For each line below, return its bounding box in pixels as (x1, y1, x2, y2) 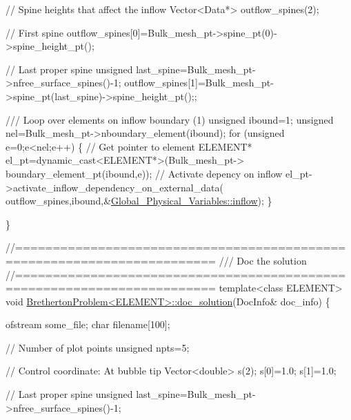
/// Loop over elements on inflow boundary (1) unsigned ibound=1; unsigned (6, 112, 334, 126)
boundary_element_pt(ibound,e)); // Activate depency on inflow (6, 166, 283, 180)
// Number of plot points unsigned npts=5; (6, 340, 190, 354)
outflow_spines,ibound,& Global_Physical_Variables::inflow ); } (6, 193, 272, 208)
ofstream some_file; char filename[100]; (6, 317, 170, 332)
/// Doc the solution (219, 253, 307, 267)
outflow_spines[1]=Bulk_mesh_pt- (124, 75, 274, 90)
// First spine (6, 25, 63, 39)
